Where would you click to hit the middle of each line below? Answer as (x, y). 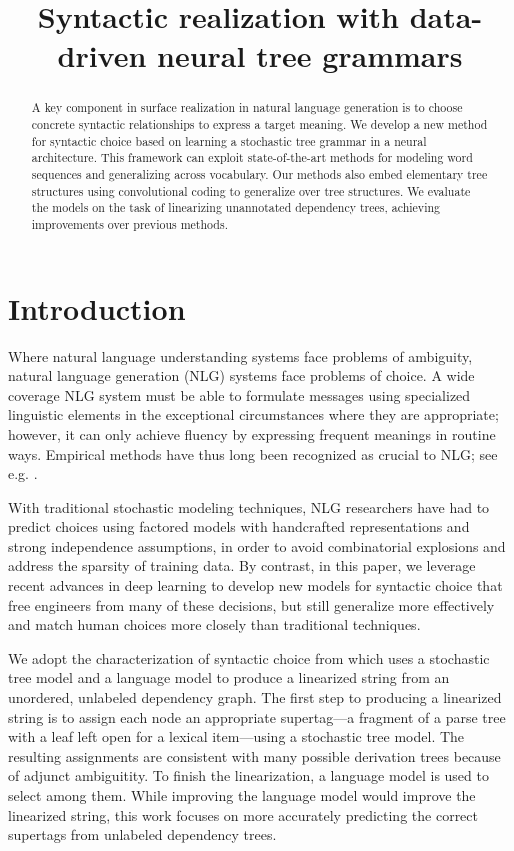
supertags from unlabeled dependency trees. (142, 834)
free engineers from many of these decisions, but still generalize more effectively (251, 604)
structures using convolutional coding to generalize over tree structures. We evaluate (251, 190)
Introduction (97, 307)
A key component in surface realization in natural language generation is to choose (247, 107)
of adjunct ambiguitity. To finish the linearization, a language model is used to (248, 775)
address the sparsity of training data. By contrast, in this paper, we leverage (242, 565)
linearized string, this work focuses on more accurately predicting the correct (243, 814)
